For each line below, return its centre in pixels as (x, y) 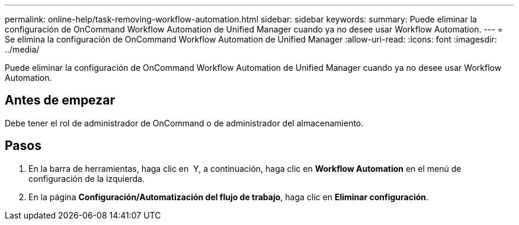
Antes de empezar (60, 100)
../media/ (22, 49)
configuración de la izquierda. (86, 178)
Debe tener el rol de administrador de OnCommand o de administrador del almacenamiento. (184, 123)
